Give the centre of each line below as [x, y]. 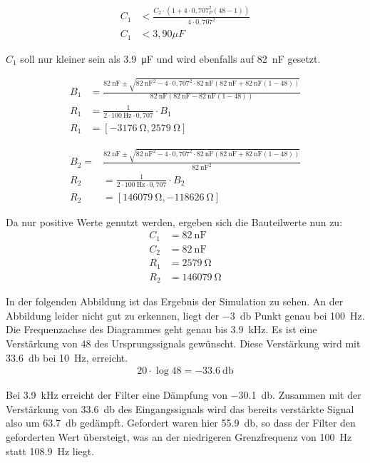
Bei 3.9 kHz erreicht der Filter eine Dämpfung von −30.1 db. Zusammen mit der [184, 395]
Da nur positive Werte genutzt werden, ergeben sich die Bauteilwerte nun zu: [174, 222]
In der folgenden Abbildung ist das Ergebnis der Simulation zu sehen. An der [175, 301]
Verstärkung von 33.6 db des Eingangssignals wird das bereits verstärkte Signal [180, 408]
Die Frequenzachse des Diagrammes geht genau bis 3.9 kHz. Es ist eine [161, 329]
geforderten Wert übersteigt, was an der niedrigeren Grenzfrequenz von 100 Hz [179, 437]
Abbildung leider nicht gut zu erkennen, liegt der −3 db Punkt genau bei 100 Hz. [185, 315]
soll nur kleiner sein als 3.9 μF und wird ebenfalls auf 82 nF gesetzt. [170, 58]
